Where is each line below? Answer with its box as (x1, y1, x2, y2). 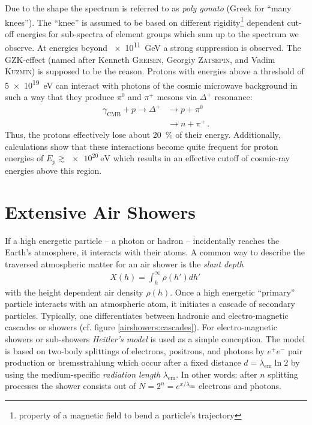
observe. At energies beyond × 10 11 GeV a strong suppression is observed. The (5, 40, 301, 54)
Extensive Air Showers (5, 199, 196, 224)
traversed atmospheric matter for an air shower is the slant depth (5, 257, 244, 270)
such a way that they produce (5, 91, 115, 103)
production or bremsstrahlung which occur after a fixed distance (5, 356, 241, 369)
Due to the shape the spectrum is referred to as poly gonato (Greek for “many (5, 2, 292, 14)
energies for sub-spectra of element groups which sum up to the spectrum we (16, 27, 299, 40)
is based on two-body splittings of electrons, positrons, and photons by (5, 344, 265, 357)
